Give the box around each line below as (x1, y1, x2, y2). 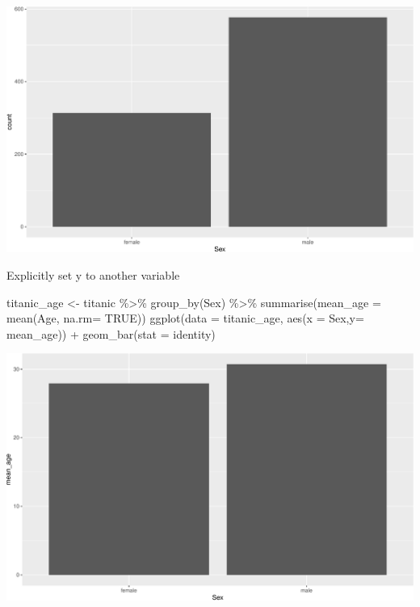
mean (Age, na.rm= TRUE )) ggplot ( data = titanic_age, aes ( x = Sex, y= (6, 310, 364, 327)
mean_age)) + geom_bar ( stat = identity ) (6, 325, 216, 342)
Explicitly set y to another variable (6, 267, 180, 284)
